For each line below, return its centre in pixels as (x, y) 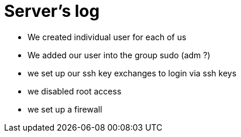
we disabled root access (75, 91)
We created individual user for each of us (107, 37)
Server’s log (52, 11)
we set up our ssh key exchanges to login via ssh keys (132, 73)
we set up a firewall (65, 109)
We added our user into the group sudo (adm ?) (119, 55)
